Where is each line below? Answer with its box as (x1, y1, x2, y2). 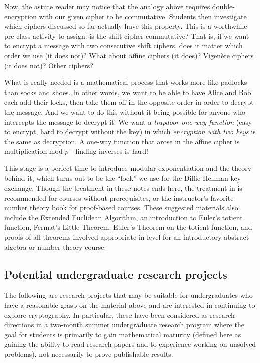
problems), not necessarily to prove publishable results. (4, 349, 173, 359)
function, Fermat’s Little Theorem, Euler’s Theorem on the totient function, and (4, 222, 252, 232)
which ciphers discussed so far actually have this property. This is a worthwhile (4, 21, 247, 31)
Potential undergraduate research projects (4, 266, 227, 282)
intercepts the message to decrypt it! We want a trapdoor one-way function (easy (4, 116, 252, 127)
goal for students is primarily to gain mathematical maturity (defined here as (4, 329, 241, 339)
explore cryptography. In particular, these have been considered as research (4, 309, 235, 320)
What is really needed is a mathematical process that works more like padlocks (4, 77, 247, 87)
